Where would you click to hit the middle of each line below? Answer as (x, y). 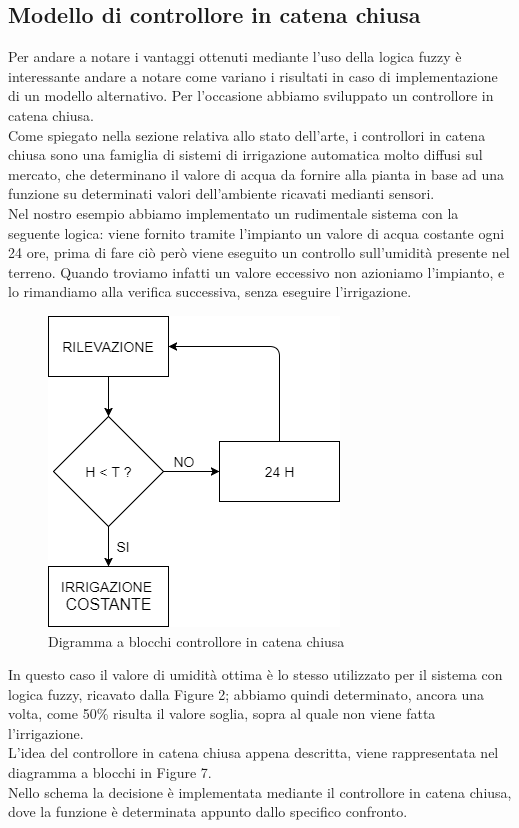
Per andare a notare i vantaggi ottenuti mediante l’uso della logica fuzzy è (235, 56)
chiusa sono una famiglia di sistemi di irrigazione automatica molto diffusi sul (245, 154)
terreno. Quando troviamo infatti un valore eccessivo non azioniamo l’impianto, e (256, 271)
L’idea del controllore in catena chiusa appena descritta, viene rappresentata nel (253, 752)
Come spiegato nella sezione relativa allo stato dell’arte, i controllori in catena (247, 134)
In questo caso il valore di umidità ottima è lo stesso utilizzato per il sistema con (255, 674)
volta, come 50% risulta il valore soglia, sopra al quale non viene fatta (222, 713)
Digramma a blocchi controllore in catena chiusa (196, 640)
